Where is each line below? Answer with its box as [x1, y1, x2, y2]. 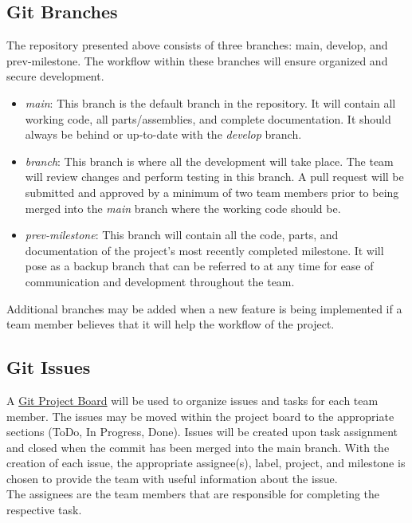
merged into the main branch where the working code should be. [25, 199, 341, 216]
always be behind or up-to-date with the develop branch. [25, 126, 302, 143]
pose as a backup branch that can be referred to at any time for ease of [25, 258, 374, 274]
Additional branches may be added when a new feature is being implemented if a [6, 300, 402, 317]
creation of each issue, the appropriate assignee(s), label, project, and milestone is [6, 454, 406, 471]
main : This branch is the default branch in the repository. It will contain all [25, 94, 396, 111]
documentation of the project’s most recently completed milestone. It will [25, 242, 384, 258]
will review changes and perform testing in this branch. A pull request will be [25, 168, 404, 185]
